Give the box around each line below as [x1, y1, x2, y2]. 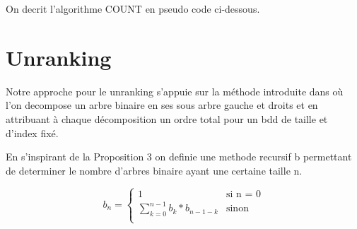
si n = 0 [226, 189, 261, 199]
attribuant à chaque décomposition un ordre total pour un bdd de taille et [6, 111, 328, 126]
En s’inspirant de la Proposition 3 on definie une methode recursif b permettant [6, 149, 352, 164]
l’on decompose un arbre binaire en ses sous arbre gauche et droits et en [6, 98, 318, 112]
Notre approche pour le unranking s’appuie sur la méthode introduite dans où [6, 83, 344, 98]
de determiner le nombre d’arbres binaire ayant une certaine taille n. [6, 163, 303, 177]
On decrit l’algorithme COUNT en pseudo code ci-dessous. [6, 1, 260, 16]
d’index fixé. [6, 125, 59, 140]
